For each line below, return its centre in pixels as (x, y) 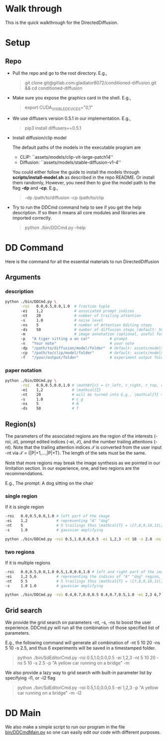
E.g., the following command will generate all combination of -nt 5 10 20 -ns (83, 643)
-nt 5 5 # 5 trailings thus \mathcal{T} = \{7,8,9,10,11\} (84, 581)
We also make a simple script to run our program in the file (65, 727)
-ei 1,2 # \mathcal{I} (61, 390)
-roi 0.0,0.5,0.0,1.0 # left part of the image (58, 516)
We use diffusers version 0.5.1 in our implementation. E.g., (72, 118)
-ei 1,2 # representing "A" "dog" (58, 521)
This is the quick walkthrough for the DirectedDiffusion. (62, 22)
